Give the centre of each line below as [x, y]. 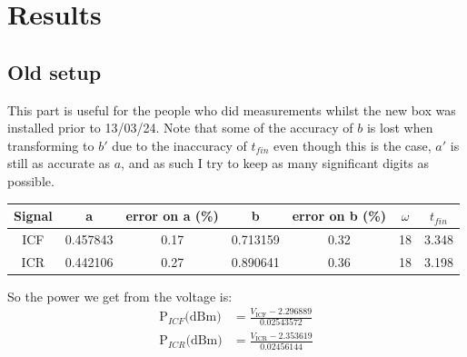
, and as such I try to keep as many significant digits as [275, 163]
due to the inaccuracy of [179, 145]
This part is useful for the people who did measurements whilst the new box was [232, 109]
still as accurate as [59, 163]
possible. [31, 180]
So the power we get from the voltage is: [120, 296]
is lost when [400, 128]
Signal [33, 216]
